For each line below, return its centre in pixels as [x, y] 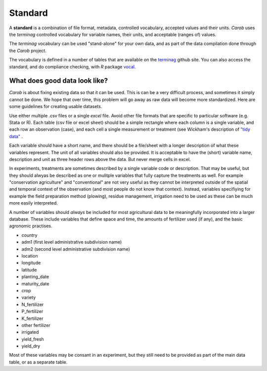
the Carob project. [28, 51]
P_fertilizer [32, 312]
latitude [29, 269]
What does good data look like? [59, 81]
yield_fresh [33, 339]
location [30, 256]
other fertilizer [36, 325]
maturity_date [35, 284]
